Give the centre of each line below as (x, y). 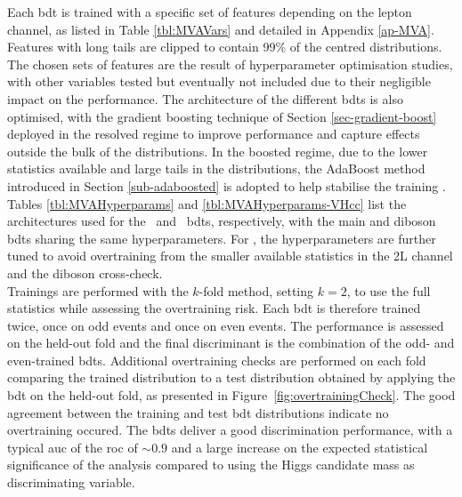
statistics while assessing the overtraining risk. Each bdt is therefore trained (214, 308)
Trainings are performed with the (98, 290)
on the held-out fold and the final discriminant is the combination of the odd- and (231, 343)
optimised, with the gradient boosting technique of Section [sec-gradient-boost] (222, 116)
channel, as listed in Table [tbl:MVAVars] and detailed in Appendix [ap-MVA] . (221, 29)
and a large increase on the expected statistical (300, 447)
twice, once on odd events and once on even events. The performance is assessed (226, 325)
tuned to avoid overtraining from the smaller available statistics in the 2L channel (230, 256)
